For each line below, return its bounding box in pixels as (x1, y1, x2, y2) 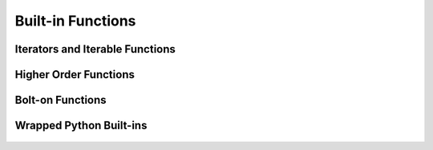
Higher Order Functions (14, 68, 136, 81)
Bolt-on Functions (14, 93, 107, 107)
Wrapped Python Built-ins (14, 119, 148, 132)
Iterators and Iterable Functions (14, 42, 176, 56)
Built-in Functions (14, 12, 136, 30)
